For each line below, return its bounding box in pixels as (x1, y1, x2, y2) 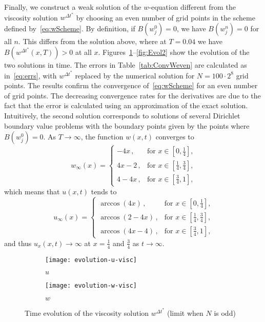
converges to (155, 131, 194, 142)
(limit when (167, 307, 203, 318)
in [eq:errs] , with (4, 70, 57, 80)
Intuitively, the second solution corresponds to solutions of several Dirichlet (4, 110, 240, 121)
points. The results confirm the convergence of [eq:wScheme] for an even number (4, 80, 258, 91)
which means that (4, 186, 60, 196)
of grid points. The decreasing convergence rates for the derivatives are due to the (4, 90, 261, 100)
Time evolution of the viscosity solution (25, 307, 149, 318)
